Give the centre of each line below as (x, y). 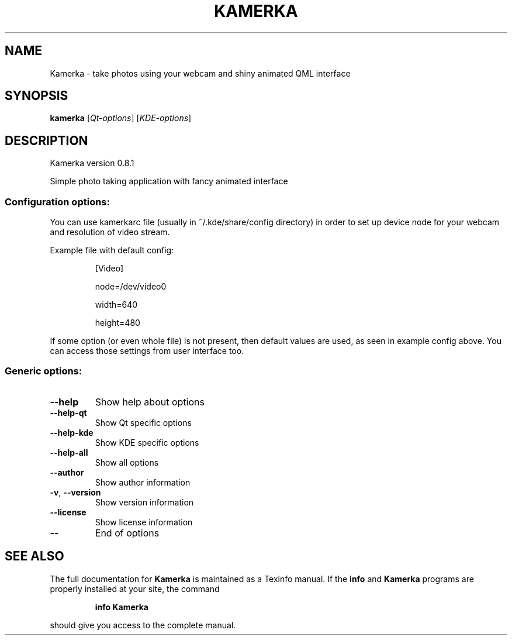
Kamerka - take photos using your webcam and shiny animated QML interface (200, 73)
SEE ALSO (34, 556)
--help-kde (72, 432)
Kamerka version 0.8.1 (92, 163)
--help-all (69, 452)
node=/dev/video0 (131, 287)
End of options (127, 533)
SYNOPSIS (37, 96)
